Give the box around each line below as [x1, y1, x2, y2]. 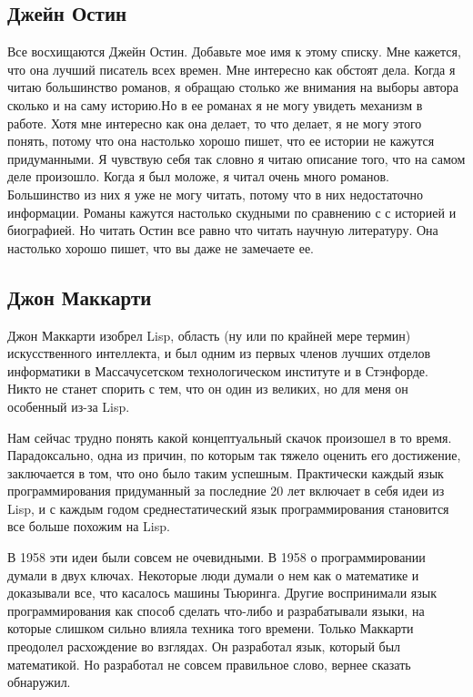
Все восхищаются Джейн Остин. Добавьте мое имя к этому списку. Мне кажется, [7, 42, 461, 61]
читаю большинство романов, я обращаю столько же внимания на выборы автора [7, 77, 458, 97]
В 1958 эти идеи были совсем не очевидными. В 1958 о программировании [7, 548, 426, 567]
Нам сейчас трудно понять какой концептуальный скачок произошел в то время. [7, 427, 452, 446]
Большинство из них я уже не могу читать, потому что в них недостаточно [7, 184, 423, 203]
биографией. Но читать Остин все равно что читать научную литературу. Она [7, 220, 438, 240]
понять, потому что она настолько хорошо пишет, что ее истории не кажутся [7, 131, 435, 150]
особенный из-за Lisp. [7, 396, 130, 415]
